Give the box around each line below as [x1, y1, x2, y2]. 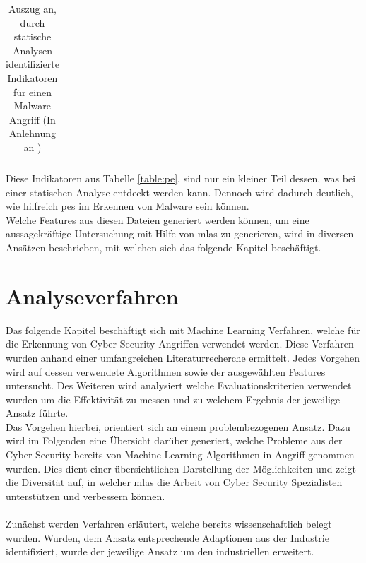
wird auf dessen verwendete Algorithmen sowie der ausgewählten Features [6, 364, 326, 379]
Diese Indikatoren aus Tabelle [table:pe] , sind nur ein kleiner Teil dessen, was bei [6, 171, 356, 186]
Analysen [12, 42, 52, 57]
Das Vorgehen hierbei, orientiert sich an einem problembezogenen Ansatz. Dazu [6, 419, 350, 434]
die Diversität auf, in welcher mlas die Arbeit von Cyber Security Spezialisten [6, 475, 343, 490]
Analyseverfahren [6, 281, 179, 310]
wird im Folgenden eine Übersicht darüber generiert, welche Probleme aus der [6, 433, 343, 448]
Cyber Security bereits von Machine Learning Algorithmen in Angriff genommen [6, 447, 355, 462]
